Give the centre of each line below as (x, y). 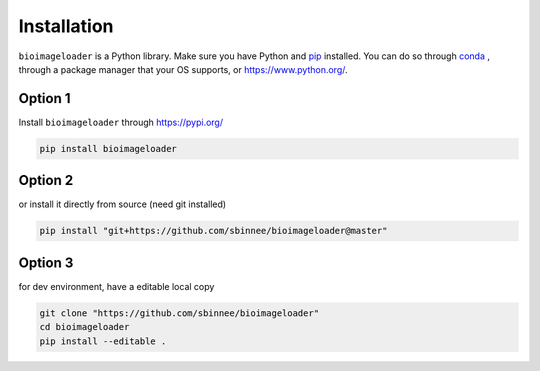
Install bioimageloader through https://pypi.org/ (121, 122)
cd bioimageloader (84, 327)
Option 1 (44, 98)
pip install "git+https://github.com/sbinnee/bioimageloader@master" (213, 231)
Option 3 (46, 262)
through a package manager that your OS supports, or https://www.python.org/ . (183, 69)
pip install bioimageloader (108, 148)
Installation (66, 26)
